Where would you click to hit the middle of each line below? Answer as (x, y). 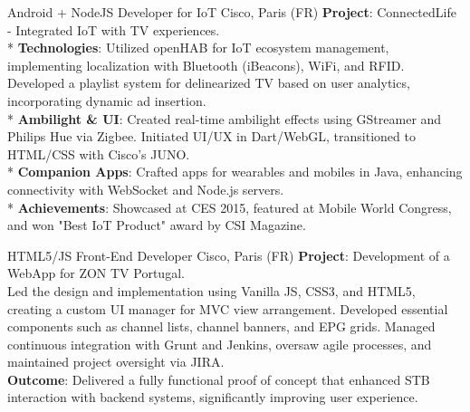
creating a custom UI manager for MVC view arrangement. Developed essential (228, 308)
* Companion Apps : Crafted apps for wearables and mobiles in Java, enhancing (235, 172)
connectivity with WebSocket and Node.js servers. (146, 189)
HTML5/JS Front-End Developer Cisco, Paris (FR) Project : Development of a (229, 255)
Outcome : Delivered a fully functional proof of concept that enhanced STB (219, 379)
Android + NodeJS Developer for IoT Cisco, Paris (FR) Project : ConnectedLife (232, 12)
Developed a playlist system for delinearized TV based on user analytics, (209, 83)
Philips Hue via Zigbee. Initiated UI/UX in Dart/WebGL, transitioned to (211, 136)
